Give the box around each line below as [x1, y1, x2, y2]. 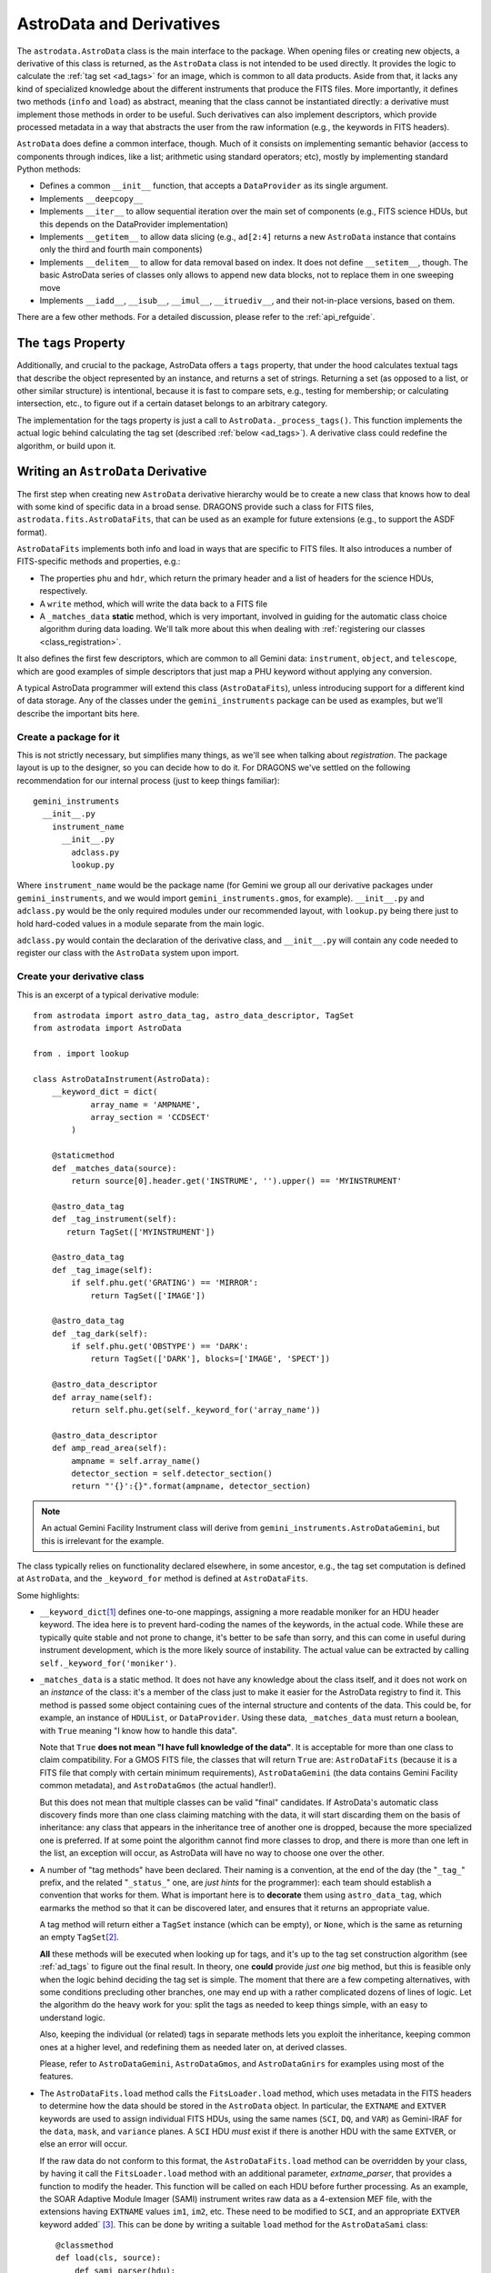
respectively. [39, 586, 88, 596]
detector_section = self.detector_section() [71, 1468, 273, 1478]
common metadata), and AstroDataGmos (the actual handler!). [39, 1780, 276, 1791]
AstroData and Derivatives [16, 14, 221, 34]
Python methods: [16, 164, 82, 175]
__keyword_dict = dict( [51, 1086, 158, 1097]
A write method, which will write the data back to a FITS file [39, 598, 268, 609]
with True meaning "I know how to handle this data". [39, 1725, 237, 1736]
